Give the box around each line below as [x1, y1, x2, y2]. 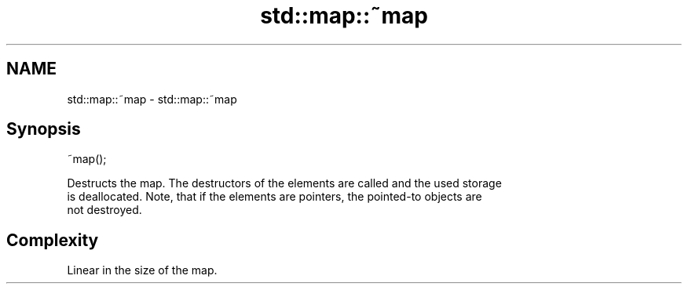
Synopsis [6, 119, 81, 140]
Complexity [6, 230, 99, 250]
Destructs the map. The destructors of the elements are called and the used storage [67, 176, 502, 190]
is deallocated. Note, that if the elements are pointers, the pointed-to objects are [67, 190, 482, 204]
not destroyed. [67, 203, 142, 217]
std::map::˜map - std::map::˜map [67, 92, 237, 106]
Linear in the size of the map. [67, 263, 218, 277]
